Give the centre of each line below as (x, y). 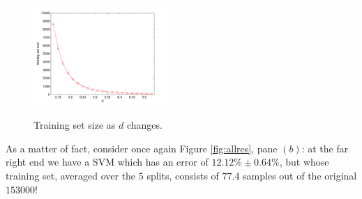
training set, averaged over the (71, 176)
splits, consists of (183, 176)
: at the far (325, 148)
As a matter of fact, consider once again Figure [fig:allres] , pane (142, 148)
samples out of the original (300, 176)
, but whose (304, 162)
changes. (144, 125)
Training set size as (75, 125)
